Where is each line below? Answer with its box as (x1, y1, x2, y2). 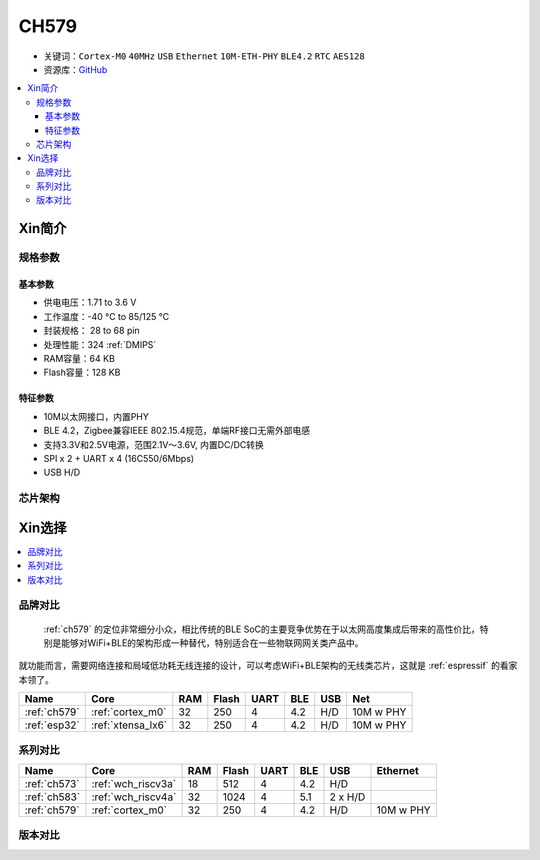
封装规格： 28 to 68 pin (43, 325, 140, 337)
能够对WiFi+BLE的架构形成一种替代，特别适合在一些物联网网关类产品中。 (60, 636, 364, 649)
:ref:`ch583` (24, 790, 81, 804)
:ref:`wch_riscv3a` (91, 776, 177, 790)
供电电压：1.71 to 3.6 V (43, 296, 137, 309)
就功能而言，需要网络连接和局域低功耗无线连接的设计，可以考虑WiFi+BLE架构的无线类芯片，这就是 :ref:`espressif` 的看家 (18, 660, 518, 672)
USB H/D (43, 466, 81, 479)
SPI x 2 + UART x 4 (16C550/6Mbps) (43, 452, 195, 464)
